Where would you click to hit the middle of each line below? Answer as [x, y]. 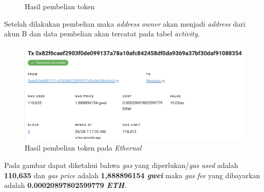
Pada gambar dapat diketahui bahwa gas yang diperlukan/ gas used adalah [121, 165]
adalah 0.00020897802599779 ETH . [65, 185]
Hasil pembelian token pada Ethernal [83, 148]
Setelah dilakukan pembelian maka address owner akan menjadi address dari [125, 23]
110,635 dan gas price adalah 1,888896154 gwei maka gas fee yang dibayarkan [132, 175]
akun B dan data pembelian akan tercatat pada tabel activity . [102, 34]
